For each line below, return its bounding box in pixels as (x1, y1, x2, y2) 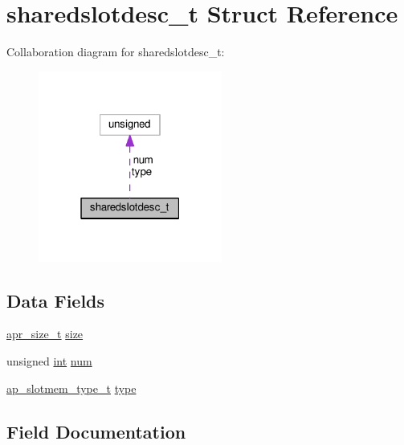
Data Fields (6, 288, 105, 312)
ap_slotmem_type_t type (6, 379, 137, 396)
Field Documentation (6, 418, 186, 443)
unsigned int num (6, 353, 92, 369)
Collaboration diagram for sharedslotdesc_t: (6, 43, 225, 60)
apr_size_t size (6, 325, 84, 342)
